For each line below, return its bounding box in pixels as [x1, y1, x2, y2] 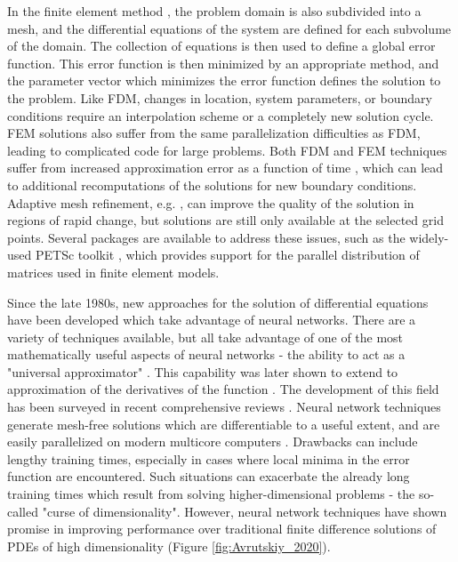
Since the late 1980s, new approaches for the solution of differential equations [7, 293, 429, 311]
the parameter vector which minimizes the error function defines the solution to [7, 71, 441, 90]
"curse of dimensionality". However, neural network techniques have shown [42, 502, 447, 520]
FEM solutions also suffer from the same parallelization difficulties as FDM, [7, 124, 421, 142]
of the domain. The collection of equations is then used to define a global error [7, 36, 436, 55]
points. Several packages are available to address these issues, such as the [7, 228, 406, 246]
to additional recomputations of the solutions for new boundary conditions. [7, 175, 417, 194]
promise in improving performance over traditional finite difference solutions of [7, 519, 437, 538]
